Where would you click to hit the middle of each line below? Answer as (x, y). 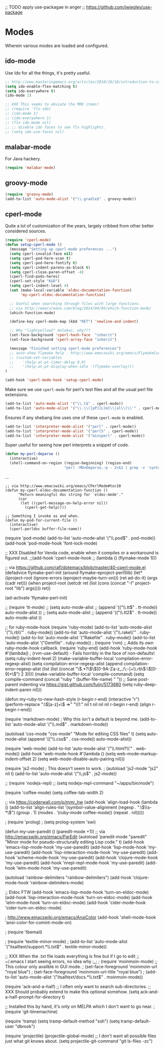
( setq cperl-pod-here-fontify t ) (43, 263)
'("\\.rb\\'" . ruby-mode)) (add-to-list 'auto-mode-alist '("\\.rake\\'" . (72, 632)
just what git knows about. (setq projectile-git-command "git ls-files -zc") (79, 1041)
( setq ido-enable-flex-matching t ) (41, 86)
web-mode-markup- (137, 753)
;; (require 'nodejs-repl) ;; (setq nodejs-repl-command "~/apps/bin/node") (80, 783)
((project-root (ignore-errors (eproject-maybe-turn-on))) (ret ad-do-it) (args (81, 577)
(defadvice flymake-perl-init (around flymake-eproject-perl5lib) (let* (74, 573)
